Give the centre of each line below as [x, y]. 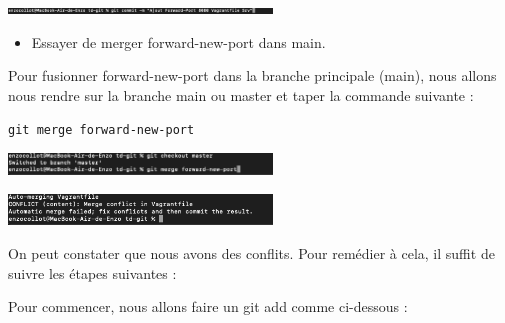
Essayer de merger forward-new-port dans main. [178, 41]
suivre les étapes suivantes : [92, 272]
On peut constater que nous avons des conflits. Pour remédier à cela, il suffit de [251, 253]
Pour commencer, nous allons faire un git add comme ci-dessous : [208, 306]
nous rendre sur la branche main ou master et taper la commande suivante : [241, 94]
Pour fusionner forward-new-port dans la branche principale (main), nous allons [252, 75]
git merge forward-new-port [101, 130]
